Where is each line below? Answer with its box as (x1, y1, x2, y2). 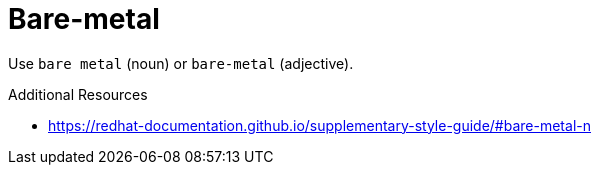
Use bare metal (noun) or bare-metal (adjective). (8, 54, 354, 72)
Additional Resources (8, 85, 148, 103)
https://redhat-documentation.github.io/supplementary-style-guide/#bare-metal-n (48, 116, 591, 134)
